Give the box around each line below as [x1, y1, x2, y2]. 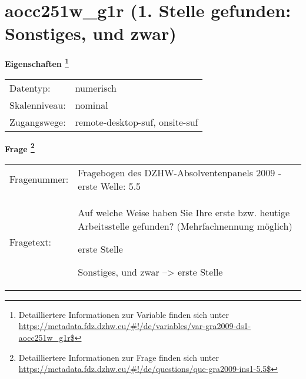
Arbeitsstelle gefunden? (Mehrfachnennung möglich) [78, 219, 292, 233]
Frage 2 [5, 140, 35, 155]
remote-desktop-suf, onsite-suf [75, 115, 198, 129]
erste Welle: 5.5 [78, 179, 141, 193]
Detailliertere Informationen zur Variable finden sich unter [18, 308, 229, 320]
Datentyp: [9, 81, 51, 95]
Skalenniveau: [9, 98, 66, 112]
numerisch [75, 81, 117, 95]
